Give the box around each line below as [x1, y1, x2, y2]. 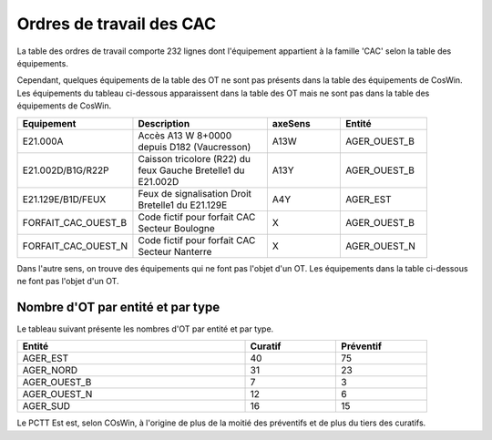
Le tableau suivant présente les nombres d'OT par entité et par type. [16, 323, 274, 334]
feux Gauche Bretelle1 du [138, 164, 245, 177]
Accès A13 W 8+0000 [138, 128, 232, 141]
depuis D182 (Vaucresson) [138, 140, 251, 153]
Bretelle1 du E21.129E [138, 199, 228, 211]
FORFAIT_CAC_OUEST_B [22, 216, 128, 229]
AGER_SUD [22, 400, 71, 413]
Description [138, 117, 190, 129]
